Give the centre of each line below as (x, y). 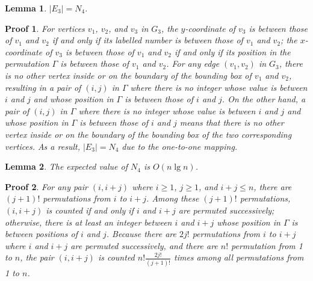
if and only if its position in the (233, 51)
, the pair (37, 257)
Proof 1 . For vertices (45, 28)
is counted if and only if (90, 210)
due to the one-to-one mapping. (180, 146)
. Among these (173, 198)
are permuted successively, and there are (144, 245)
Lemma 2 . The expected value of (67, 166)
